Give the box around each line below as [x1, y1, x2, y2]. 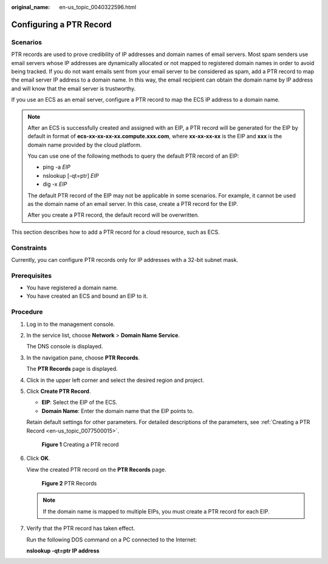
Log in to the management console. [26, 320, 115, 328]
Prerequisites [11, 271, 52, 280]
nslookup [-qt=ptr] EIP [43, 172, 99, 179]
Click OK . [26, 454, 50, 462]
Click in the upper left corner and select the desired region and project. [26, 376, 205, 384]
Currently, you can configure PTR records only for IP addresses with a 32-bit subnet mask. [11, 256, 239, 263]
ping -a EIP [43, 163, 71, 171]
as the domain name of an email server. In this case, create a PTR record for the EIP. [27, 200, 238, 208]
